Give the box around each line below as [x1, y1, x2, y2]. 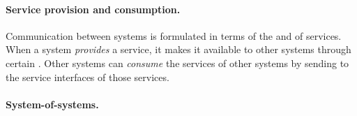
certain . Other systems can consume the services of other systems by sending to [6, 55, 349, 70]
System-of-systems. [6, 96, 99, 111]
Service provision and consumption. [6, 1, 181, 16]
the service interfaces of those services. [6, 69, 169, 84]
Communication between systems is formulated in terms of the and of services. [6, 28, 342, 43]
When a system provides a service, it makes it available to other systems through [6, 42, 351, 57]
